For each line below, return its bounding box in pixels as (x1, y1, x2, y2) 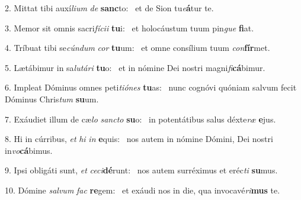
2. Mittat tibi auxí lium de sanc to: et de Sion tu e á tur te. (5, 2, 214, 14)
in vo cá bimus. (5, 144, 53, 156)
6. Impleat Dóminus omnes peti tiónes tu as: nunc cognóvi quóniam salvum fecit (5, 81, 297, 93)
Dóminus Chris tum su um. (5, 92, 99, 105)
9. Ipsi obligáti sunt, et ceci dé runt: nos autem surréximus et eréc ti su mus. (5, 164, 278, 176)
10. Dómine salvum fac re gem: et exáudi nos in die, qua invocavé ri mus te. (5, 183, 280, 196)
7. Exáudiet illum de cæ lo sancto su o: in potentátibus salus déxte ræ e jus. (5, 112, 276, 125)
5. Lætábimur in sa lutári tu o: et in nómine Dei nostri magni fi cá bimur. (5, 61, 265, 73)
